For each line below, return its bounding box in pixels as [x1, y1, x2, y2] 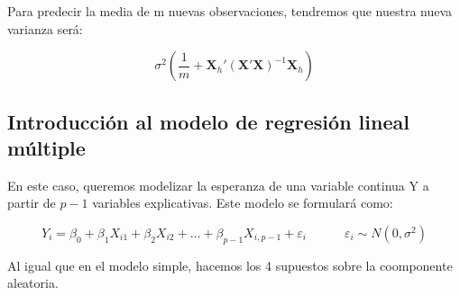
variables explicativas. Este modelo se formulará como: [92, 193, 393, 212]
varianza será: [7, 19, 83, 38]
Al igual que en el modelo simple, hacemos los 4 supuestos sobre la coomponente [7, 255, 453, 274]
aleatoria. [7, 273, 59, 292]
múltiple [7, 133, 86, 161]
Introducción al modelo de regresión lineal [7, 107, 409, 135]
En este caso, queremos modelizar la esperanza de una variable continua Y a [7, 175, 429, 194]
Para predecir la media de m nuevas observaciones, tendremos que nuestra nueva [7, 2, 453, 20]
